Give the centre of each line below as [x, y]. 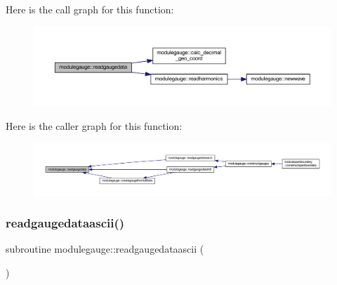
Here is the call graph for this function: [90, 9]
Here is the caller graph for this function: [94, 126]
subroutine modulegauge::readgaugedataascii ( [105, 249]
